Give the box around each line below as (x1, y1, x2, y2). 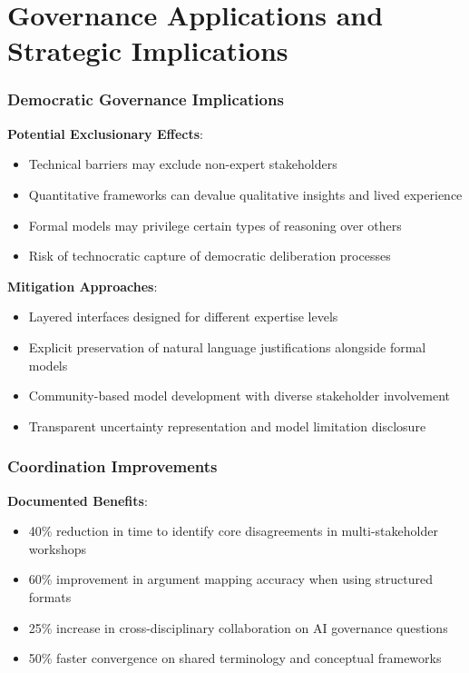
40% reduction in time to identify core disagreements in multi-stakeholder (28, 521, 438, 540)
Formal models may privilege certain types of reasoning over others (28, 215, 402, 234)
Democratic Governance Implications (7, 88, 284, 111)
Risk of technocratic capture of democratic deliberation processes (28, 246, 391, 265)
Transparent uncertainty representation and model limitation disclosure (28, 416, 426, 435)
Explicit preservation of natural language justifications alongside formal (28, 337, 426, 356)
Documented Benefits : (7, 490, 148, 510)
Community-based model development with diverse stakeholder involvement (28, 386, 451, 405)
